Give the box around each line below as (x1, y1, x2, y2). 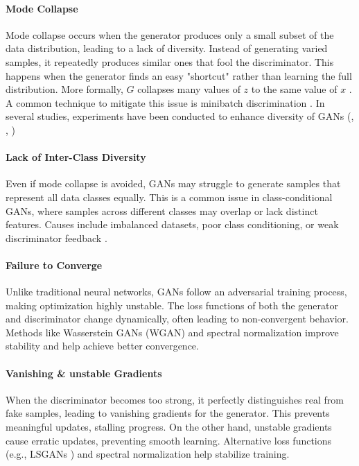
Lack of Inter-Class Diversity (6, 150, 146, 164)
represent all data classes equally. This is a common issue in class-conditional (6, 189, 333, 204)
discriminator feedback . (6, 230, 107, 245)
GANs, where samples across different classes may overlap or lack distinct (6, 203, 318, 218)
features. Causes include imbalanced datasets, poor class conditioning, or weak (6, 217, 339, 232)
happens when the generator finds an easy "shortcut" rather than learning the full (6, 68, 352, 83)
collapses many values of (137, 82, 240, 96)
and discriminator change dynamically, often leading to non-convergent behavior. (6, 311, 349, 326)
